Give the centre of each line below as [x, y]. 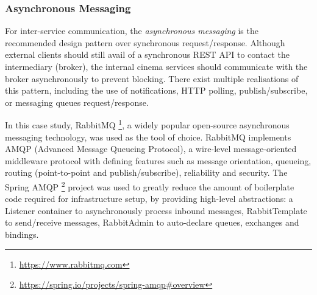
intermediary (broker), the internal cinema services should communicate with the [156, 66]
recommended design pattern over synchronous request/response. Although [145, 42]
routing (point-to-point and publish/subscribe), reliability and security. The [146, 172]
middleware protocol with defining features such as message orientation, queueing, [158, 160]
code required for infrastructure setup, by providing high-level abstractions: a [149, 199]
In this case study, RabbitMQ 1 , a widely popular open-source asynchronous [147, 124]
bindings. [22, 234]
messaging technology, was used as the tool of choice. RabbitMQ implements [148, 137]
